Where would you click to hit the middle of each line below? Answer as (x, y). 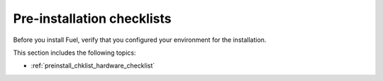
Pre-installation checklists (92, 18)
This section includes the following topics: (74, 53)
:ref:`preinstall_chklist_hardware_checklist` (93, 66)
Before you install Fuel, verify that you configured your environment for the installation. (140, 40)
